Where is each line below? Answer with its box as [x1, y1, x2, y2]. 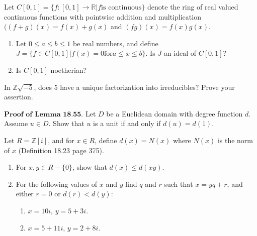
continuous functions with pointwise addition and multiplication [4, 11, 201, 22]
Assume [4, 118, 28, 129]
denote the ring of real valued [147, 2, 238, 12]
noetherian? [50, 64, 87, 75]
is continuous [101, 4, 142, 11]
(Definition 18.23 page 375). [18, 145, 104, 155]
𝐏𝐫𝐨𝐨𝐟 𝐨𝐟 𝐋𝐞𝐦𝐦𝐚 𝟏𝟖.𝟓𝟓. [4, 110, 83, 118]
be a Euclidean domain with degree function [106, 108, 243, 119]
